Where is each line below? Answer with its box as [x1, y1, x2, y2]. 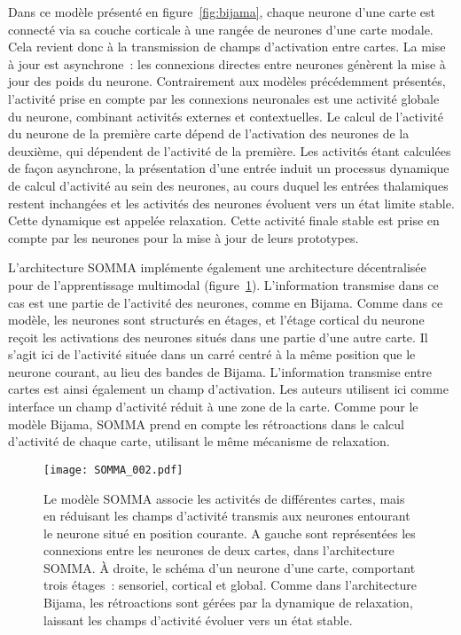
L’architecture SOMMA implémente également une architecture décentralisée [8, 258, 426, 277]
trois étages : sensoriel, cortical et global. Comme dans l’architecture [43, 576, 417, 594]
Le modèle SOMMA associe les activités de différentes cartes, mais [43, 489, 405, 507]
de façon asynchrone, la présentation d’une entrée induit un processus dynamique [8, 159, 449, 177]
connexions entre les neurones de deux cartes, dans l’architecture [43, 541, 395, 560]
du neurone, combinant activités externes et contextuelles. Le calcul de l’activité [8, 106, 443, 125]
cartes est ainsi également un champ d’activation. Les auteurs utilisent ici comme [8, 380, 449, 398]
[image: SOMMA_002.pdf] [43, 463, 184, 476]
